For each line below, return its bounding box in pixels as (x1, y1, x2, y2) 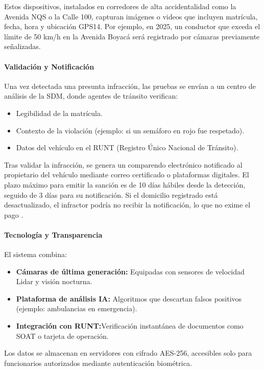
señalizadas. (4, 41, 41, 52)
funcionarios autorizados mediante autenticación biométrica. (4, 357, 192, 368)
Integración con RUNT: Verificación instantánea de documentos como (16, 320, 244, 331)
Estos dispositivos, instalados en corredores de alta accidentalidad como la (4, 1, 236, 11)
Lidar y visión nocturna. (16, 276, 92, 287)
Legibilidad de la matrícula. (16, 107, 103, 118)
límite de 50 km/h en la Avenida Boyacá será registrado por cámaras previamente (4, 31, 260, 41)
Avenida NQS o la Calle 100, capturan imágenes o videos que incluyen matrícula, (4, 11, 258, 21)
